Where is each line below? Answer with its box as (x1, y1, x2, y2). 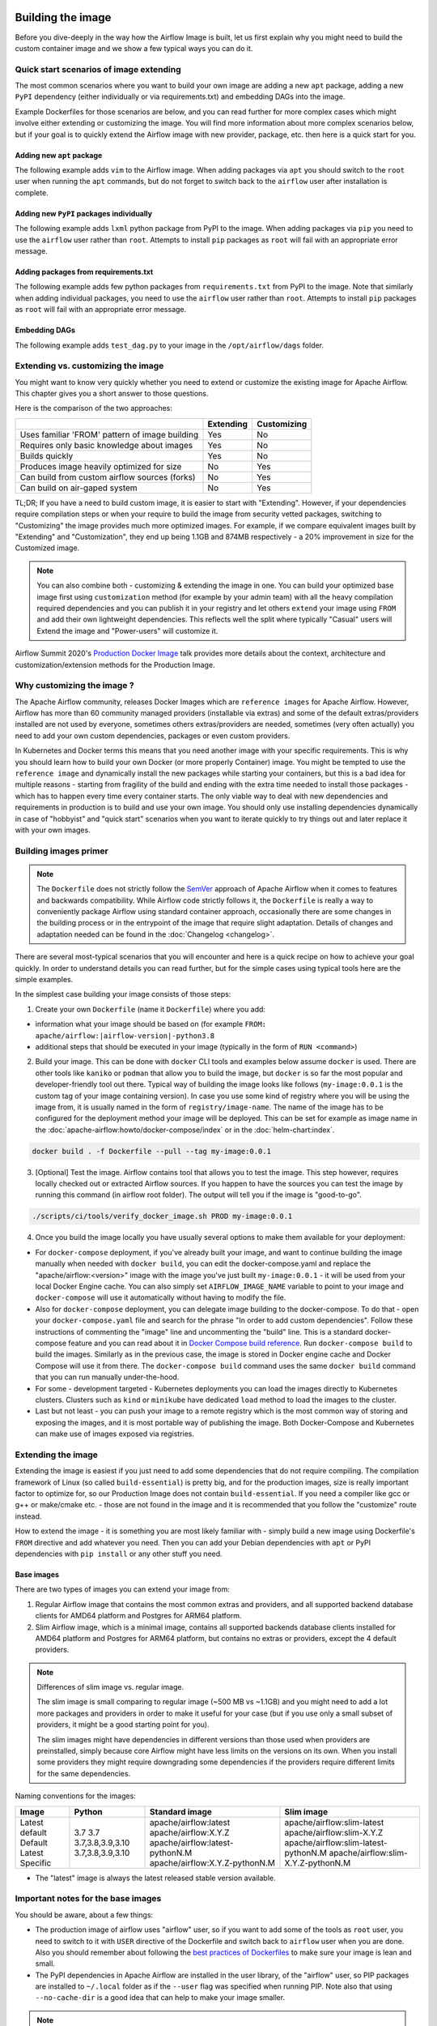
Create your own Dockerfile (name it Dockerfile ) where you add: (35, 1004, 266, 1014)
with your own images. (15, 825, 91, 835)
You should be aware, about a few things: (15, 1909, 154, 1920)
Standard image (149, 1806, 212, 1817)
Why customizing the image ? (15, 680, 134, 691)
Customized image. (15, 543, 80, 553)
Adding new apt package (15, 150, 103, 160)
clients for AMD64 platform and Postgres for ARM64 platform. (35, 1611, 242, 1621)
